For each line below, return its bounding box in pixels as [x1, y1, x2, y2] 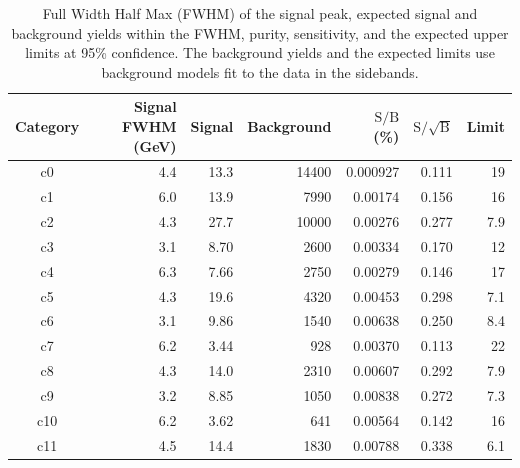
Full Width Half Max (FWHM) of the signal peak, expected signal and [42, 3, 478, 23]
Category [15, 115, 80, 136]
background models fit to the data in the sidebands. [101, 61, 419, 82]
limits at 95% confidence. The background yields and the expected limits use [25, 42, 495, 63]
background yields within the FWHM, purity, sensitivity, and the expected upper [11, 22, 509, 43]
